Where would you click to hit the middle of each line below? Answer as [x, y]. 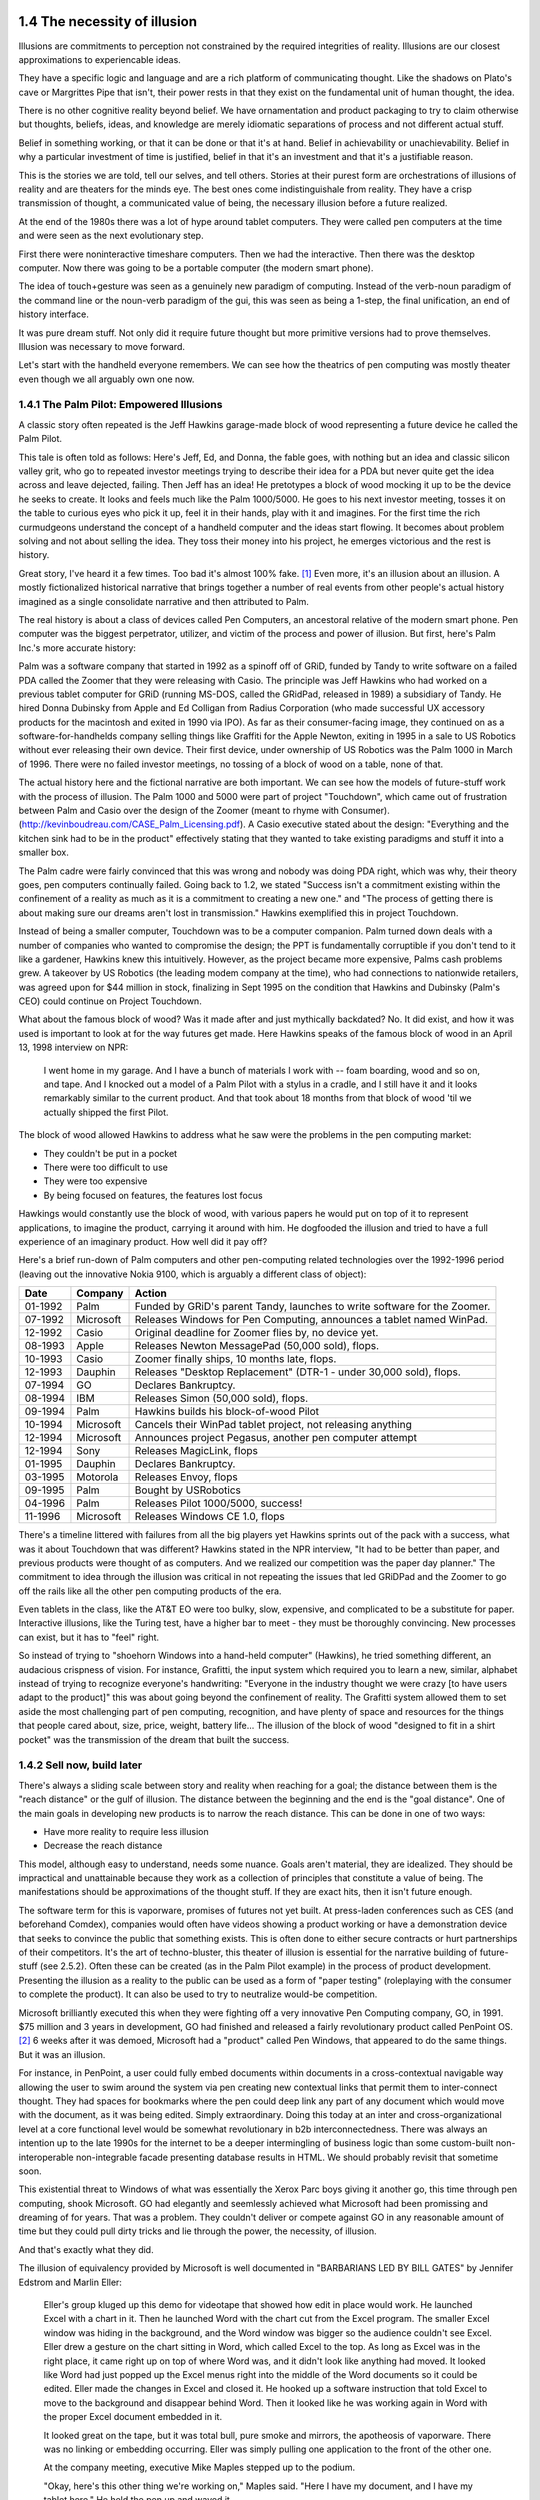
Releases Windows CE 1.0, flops [209, 1517]
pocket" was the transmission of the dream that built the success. [154, 1739]
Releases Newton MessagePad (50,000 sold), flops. [257, 1346]
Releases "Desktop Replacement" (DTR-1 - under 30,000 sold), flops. [298, 1372]
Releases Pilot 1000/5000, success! [218, 1503]
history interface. [53, 314]
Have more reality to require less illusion [126, 1831]
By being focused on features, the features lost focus [153, 1195]
